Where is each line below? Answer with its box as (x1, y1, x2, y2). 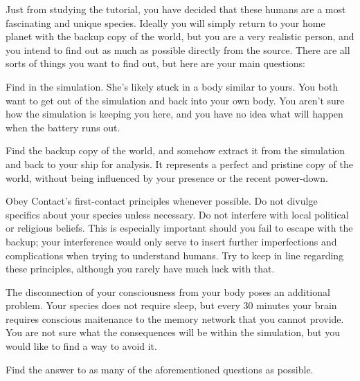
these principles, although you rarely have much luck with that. (6, 261, 275, 276)
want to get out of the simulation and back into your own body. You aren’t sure (6, 93, 345, 107)
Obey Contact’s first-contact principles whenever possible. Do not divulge (6, 194, 318, 208)
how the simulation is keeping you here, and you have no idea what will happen (6, 106, 343, 121)
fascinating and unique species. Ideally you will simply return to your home (6, 15, 325, 30)
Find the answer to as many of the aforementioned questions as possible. (6, 362, 314, 376)
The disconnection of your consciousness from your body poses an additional (6, 284, 330, 299)
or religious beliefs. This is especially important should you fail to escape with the (6, 221, 353, 235)
